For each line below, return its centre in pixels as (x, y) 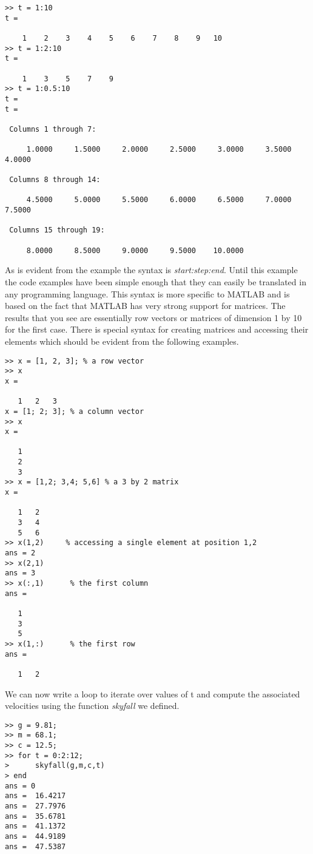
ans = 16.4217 (35, 796)
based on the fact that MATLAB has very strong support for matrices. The (145, 306)
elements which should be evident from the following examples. (122, 341)
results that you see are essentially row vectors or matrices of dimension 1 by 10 (153, 317)
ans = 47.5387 (35, 846)
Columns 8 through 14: (55, 180)
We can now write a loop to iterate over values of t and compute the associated (153, 693)
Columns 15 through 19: (57, 230)
